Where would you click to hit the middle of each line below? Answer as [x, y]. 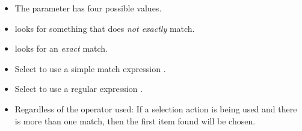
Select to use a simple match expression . [90, 68]
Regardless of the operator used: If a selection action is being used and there [156, 108]
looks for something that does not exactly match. [105, 28]
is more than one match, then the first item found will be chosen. [135, 120]
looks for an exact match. [61, 48]
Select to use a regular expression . [79, 89]
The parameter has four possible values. [88, 8]
